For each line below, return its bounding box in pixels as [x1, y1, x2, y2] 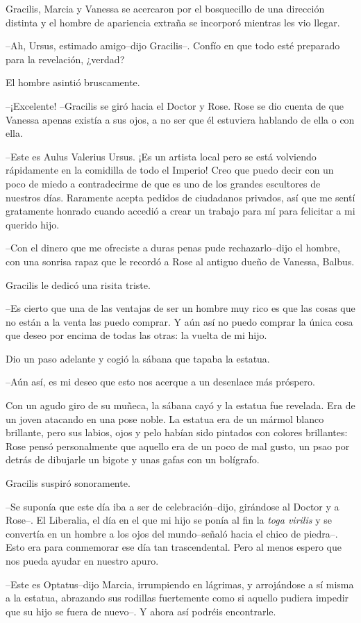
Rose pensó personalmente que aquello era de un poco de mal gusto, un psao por [6, 438, 350, 453]
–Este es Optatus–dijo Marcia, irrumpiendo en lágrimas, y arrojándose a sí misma [6, 576, 354, 591]
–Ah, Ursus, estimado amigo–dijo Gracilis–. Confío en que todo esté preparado [6, 38, 340, 53]
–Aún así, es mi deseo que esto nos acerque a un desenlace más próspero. [6, 374, 315, 389]
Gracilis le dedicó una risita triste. [6, 277, 151, 292]
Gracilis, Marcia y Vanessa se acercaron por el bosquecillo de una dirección [6, 1, 325, 15]
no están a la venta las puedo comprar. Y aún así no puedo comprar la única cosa [6, 314, 353, 329]
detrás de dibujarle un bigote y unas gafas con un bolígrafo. [6, 452, 260, 467]
